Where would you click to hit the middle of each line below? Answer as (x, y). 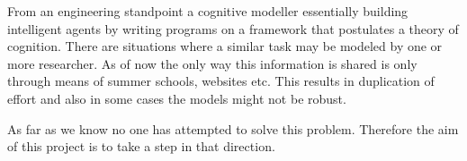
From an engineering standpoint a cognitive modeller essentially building (208, 11)
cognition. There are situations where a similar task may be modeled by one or (225, 46)
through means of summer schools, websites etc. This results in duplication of (221, 81)
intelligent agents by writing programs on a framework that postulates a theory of (233, 28)
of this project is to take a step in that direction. (141, 146)
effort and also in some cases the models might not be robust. (177, 98)
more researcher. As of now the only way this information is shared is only (212, 63)
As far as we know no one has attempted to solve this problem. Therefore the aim (233, 128)
